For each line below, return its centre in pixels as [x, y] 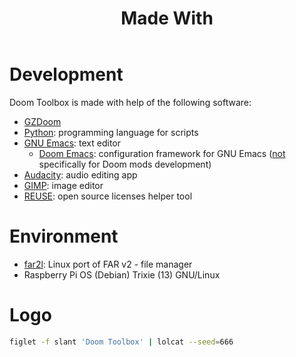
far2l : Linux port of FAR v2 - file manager [108, 264]
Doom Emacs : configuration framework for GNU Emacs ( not [162, 153]
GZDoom [42, 121]
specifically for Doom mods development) [125, 164]
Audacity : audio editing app [80, 174]
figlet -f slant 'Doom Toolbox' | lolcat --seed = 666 [121, 342]
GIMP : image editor [63, 185]
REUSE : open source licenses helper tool [108, 196]
